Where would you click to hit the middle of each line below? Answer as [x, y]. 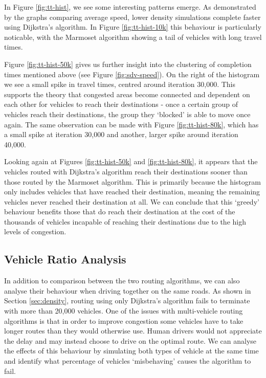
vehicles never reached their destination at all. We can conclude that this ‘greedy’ [132, 201]
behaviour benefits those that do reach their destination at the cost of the [120, 212]
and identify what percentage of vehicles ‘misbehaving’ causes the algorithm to [128, 361]
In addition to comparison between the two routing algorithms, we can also [122, 281]
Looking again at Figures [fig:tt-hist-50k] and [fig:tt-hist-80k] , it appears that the [131, 161]
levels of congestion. [35, 231]
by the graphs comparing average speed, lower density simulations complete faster [132, 17]
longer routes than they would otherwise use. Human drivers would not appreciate [133, 331]
